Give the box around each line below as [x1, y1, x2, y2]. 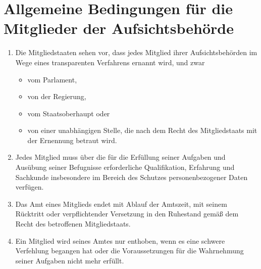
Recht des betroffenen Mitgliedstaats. [15, 218, 131, 229]
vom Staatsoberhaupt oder [27, 108, 110, 118]
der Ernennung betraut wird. [27, 134, 117, 145]
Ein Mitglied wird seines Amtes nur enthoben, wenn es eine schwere [15, 235, 225, 246]
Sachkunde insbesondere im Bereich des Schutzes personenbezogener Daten [15, 171, 248, 182]
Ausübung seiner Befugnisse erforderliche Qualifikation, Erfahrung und [15, 162, 235, 172]
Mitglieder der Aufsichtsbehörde [4, 18, 234, 38]
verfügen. [15, 182, 44, 192]
